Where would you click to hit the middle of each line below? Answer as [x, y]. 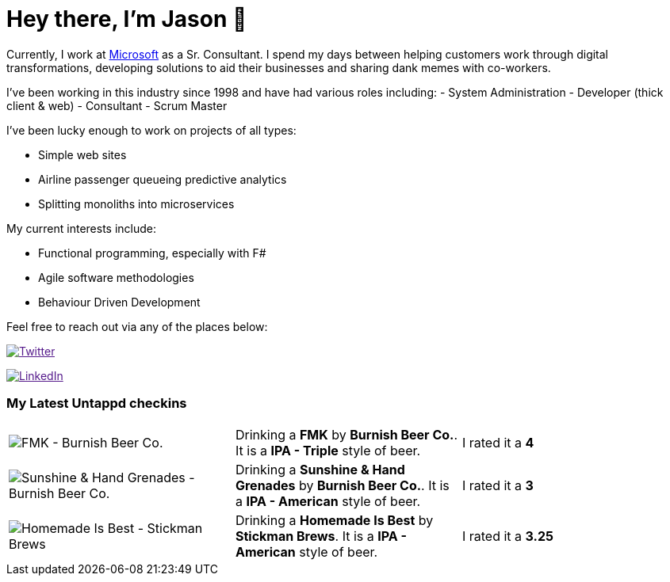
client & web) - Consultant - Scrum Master [117, 105]
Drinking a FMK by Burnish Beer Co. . [346, 434]
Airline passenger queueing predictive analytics [163, 179]
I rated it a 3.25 [507, 536]
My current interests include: [81, 228]
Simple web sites [82, 154]
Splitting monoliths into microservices [136, 204]
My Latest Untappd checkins [97, 403]
